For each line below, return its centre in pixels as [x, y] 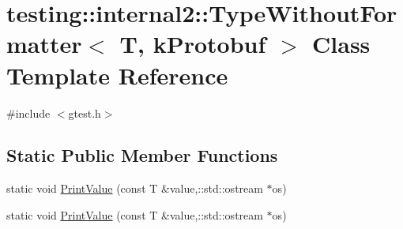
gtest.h [85, 113]
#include [28, 113]
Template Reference [117, 75]
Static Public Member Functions [142, 155]
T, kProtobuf [193, 44]
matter [44, 44]
